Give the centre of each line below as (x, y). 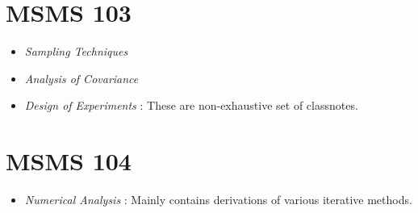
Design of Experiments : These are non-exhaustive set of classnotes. (191, 105)
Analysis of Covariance (82, 78)
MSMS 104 (69, 161)
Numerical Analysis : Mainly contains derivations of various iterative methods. (218, 200)
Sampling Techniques (76, 51)
